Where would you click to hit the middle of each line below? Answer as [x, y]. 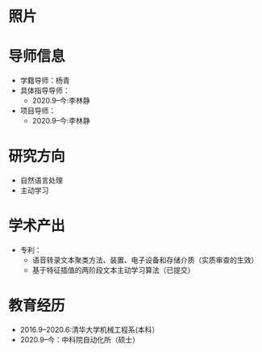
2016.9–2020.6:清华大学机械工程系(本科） [89, 329]
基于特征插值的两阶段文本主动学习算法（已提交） [113, 270]
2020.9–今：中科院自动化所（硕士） [79, 339]
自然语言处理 [41, 180]
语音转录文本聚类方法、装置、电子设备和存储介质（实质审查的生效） [145, 260]
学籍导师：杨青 [45, 81]
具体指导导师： [45, 90]
